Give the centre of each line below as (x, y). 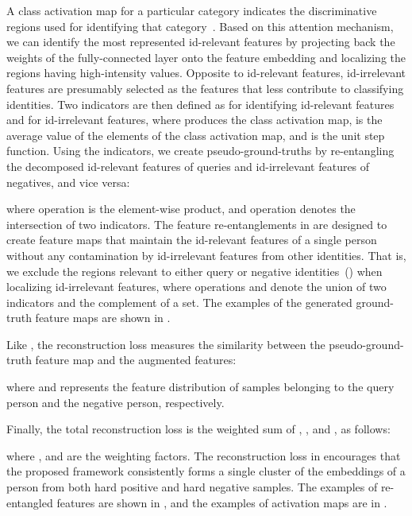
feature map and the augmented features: (136, 360)
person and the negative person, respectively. (116, 402)
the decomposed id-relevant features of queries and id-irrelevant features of (188, 166)
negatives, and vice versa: (68, 182)
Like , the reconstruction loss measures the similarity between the (166, 344)
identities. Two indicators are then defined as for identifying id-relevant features (200, 104)
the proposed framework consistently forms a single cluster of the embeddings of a (206, 471)
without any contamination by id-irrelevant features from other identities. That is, (206, 255)
